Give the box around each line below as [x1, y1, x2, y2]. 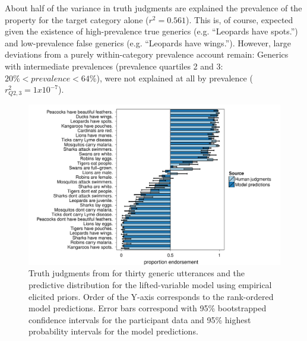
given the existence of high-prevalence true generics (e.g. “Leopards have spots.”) [5, 25, 298, 37]
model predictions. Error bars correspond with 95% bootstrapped [29, 302, 267, 314]
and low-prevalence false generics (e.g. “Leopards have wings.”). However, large [5, 36, 292, 49]
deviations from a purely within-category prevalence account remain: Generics [5, 48, 289, 61]
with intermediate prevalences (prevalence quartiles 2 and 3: [5, 59, 223, 72]
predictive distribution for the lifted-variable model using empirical [29, 279, 272, 291]
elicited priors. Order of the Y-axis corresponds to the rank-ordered [29, 290, 274, 302]
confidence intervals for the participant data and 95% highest [29, 313, 251, 326]
